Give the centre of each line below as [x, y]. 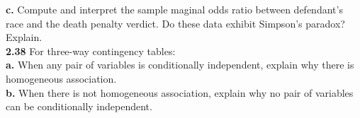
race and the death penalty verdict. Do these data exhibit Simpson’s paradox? [175, 23]
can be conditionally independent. [79, 106]
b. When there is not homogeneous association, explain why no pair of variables [180, 92]
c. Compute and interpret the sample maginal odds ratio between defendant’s [174, 9]
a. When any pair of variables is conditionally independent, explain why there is [180, 65]
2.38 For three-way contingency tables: [91, 51]
